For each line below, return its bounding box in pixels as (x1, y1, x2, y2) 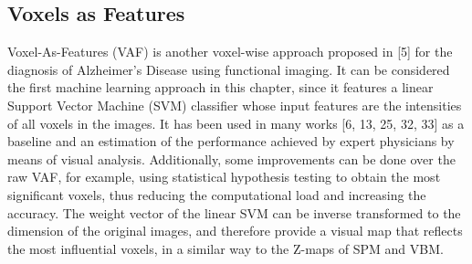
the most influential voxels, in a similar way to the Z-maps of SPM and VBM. (7, 238, 444, 258)
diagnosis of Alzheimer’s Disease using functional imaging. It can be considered (7, 59, 450, 79)
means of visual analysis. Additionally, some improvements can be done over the (7, 149, 456, 168)
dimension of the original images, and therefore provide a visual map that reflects (7, 221, 463, 240)
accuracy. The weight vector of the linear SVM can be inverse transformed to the (7, 203, 461, 222)
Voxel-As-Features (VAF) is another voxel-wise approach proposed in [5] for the (7, 42, 453, 61)
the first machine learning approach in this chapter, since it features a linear (7, 78, 434, 97)
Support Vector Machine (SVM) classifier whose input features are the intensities (7, 95, 462, 114)
